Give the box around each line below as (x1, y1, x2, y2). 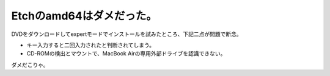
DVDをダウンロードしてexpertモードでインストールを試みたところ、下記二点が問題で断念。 (11, 30, 242, 38)
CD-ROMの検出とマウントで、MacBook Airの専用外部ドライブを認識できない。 (26, 50, 226, 57)
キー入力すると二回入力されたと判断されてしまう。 (26, 41, 155, 49)
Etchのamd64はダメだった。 (11, 9, 157, 22)
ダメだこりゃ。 (11, 61, 49, 68)
